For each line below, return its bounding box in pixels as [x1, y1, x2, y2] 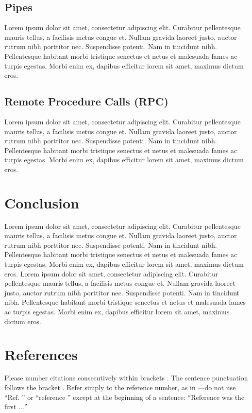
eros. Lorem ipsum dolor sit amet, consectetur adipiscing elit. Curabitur [4, 268, 218, 278]
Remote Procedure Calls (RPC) [4, 94, 168, 109]
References [4, 344, 78, 364]
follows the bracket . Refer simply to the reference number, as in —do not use [4, 382, 236, 392]
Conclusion [4, 192, 80, 212]
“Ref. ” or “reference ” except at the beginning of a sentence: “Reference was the [4, 392, 245, 402]
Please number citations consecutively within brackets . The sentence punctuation [4, 373, 248, 383]
